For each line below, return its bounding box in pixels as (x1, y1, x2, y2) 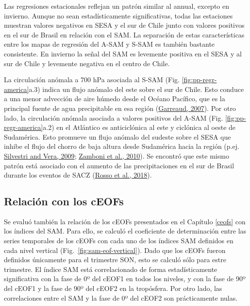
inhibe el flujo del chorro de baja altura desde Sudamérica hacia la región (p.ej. (4, 141, 239, 151)
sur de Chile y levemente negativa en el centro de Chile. (4, 58, 170, 68)
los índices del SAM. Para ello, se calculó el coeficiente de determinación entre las (4, 226, 247, 236)
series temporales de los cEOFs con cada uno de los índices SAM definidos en (4, 235, 233, 246)
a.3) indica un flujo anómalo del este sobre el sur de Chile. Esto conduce (29, 84, 244, 94)
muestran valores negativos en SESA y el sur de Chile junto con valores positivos (4, 20, 245, 30)
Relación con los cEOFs (4, 194, 124, 209)
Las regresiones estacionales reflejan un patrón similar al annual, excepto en (4, 1, 230, 11)
